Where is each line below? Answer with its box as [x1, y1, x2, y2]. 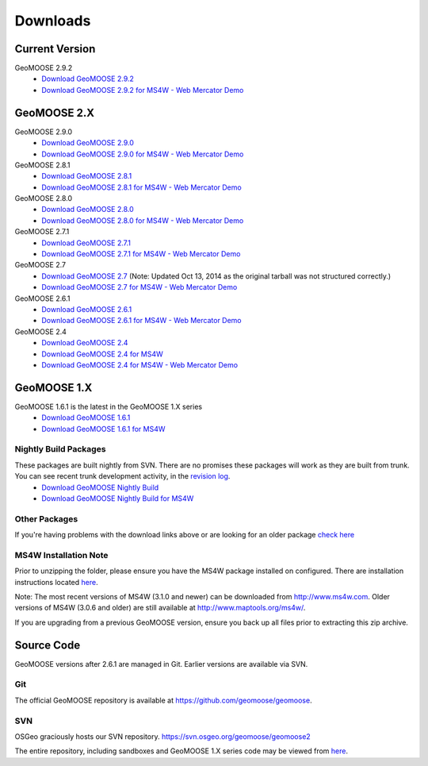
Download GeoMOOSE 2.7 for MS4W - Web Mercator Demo [41, 283, 238, 292]
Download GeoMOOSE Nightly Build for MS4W [41, 493, 194, 503]
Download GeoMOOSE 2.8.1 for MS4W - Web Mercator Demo [41, 183, 242, 192]
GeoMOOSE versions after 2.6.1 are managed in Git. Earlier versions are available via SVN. [14, 659, 308, 668]
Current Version [14, 42, 96, 56]
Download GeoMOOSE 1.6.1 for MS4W [41, 424, 166, 433]
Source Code [14, 638, 81, 652]
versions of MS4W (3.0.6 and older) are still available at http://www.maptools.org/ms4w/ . [14, 603, 306, 613]
